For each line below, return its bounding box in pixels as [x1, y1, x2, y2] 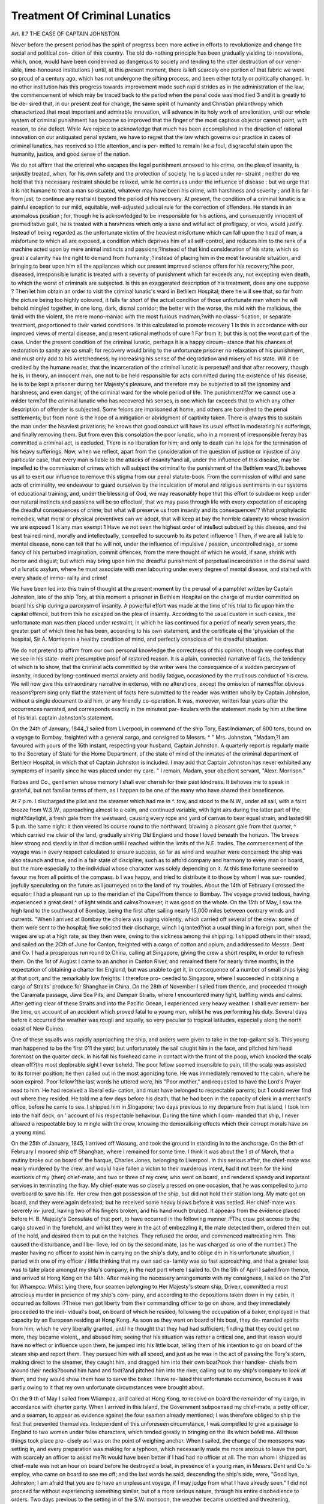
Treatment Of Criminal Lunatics [11, 9, 171, 22]
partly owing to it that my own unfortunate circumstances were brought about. [11, 1384, 205, 1391]
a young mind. [11, 1129, 47, 1136]
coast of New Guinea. [11, 1025, 65, 1032]
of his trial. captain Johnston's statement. [11, 713, 114, 721]
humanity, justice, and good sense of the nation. [11, 150, 130, 158]
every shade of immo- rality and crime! [11, 574, 107, 581]
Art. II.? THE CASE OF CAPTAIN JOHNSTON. [11, 30, 121, 37]
